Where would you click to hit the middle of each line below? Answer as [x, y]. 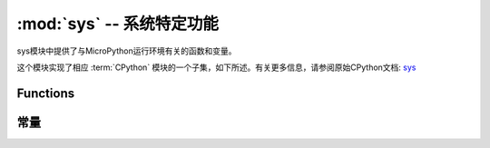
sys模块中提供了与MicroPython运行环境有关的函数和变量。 [127, 51]
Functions [46, 93]
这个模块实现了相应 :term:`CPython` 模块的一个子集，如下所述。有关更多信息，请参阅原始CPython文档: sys [216, 67]
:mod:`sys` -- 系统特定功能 [118, 24]
